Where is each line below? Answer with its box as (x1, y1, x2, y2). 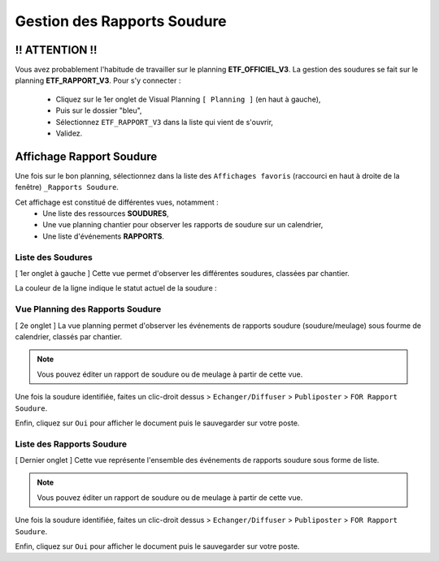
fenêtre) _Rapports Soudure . (15, 183, 120, 192)
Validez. (55, 128, 83, 138)
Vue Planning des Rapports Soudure (15, 304, 162, 315)
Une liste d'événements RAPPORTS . (42, 231, 164, 241)
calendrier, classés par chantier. (15, 331, 122, 341)
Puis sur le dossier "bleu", (55, 106, 142, 115)
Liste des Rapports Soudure (15, 438, 128, 450)
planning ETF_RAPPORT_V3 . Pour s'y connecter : (15, 76, 181, 85)
